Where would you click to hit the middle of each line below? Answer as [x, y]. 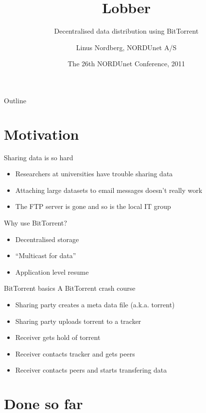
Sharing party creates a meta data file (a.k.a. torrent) [95, 304]
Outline [15, 100]
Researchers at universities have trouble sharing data [94, 174]
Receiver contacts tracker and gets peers [75, 353]
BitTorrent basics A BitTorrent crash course [70, 288]
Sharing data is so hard [39, 157]
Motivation [42, 134]
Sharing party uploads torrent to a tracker [78, 321]
